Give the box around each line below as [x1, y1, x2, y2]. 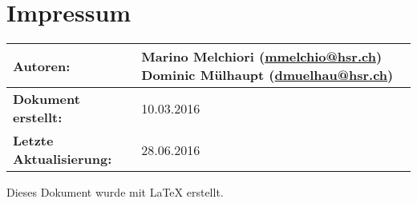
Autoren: [13, 56, 71, 75]
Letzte [13, 131, 54, 150]
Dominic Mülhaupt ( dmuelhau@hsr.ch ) [141, 66, 394, 85]
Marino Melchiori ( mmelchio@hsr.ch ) [141, 47, 383, 66]
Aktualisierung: [13, 149, 112, 169]
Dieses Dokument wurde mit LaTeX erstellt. [6, 184, 224, 201]
